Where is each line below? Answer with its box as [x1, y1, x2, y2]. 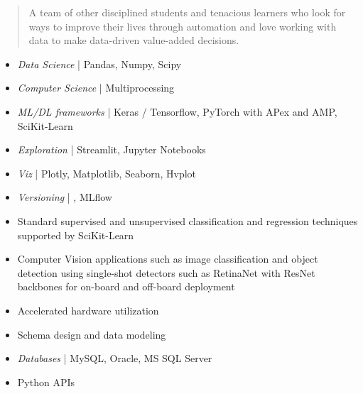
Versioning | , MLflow [17, 190, 112, 204]
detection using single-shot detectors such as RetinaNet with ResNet [17, 265, 315, 280]
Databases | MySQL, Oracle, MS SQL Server [17, 351, 212, 366]
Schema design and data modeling [17, 327, 166, 341]
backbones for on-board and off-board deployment [17, 279, 235, 294]
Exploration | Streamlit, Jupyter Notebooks [17, 142, 206, 157]
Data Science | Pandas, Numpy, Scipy [17, 56, 182, 71]
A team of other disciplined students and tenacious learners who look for [28, 5, 346, 19]
